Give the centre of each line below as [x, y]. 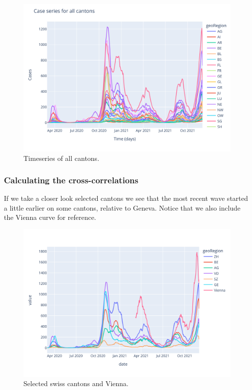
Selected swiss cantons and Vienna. [76, 383]
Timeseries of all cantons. [62, 158]
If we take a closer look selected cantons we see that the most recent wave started [126, 198]
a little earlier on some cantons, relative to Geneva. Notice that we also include [122, 207]
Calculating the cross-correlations [71, 180]
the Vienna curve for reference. [50, 217]
